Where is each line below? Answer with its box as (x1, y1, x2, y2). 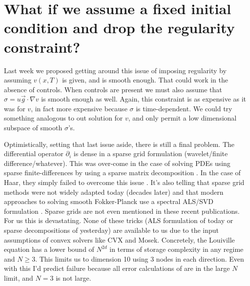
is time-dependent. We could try (136, 103, 232, 113)
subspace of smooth (4, 123, 62, 133)
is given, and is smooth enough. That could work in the (62, 75, 228, 85)
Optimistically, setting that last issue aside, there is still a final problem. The (4, 139, 235, 149)
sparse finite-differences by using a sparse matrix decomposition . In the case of (4, 167, 241, 178)
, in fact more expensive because (31, 103, 127, 113)
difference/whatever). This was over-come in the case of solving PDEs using (4, 158, 230, 168)
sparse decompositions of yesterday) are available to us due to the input (4, 225, 219, 235)
